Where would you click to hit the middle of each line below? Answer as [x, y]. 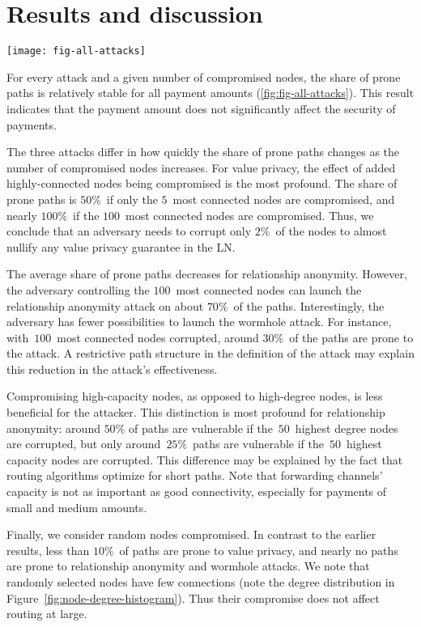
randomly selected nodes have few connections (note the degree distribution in [201, 582]
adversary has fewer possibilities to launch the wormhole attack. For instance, [199, 322]
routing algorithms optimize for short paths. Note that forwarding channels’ [195, 475]
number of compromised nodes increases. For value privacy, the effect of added [201, 167]
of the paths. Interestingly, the [309, 305]
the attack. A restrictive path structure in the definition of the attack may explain [210, 353]
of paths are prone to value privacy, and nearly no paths [259, 550]
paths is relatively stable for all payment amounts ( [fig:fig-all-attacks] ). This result [210, 93]
